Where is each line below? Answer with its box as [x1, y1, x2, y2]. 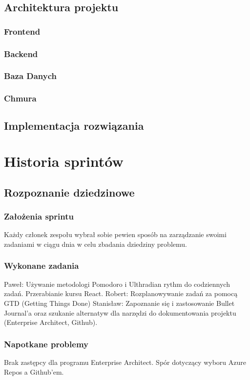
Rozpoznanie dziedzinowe [4, 184, 135, 200]
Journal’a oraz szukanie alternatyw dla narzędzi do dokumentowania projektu [4, 307, 236, 318]
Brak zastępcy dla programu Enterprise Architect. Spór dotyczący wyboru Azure [4, 357, 246, 367]
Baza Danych [4, 70, 57, 82]
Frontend [4, 25, 41, 37]
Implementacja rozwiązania [4, 118, 144, 133]
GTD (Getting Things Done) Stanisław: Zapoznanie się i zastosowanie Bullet [4, 298, 235, 308]
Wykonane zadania [4, 260, 79, 272]
